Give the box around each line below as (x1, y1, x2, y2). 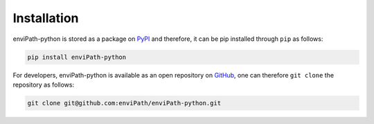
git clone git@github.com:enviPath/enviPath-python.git (27, 99, 222, 107)
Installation (12, 10, 79, 26)
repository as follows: (12, 80, 75, 89)
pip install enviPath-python (27, 53, 127, 61)
